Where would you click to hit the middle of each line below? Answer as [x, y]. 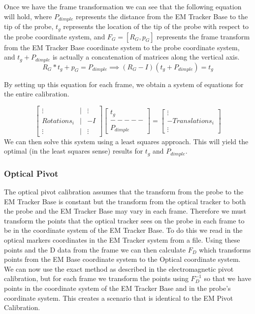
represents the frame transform [203, 36]
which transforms [225, 249]
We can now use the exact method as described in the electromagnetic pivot [119, 268]
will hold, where [28, 16]
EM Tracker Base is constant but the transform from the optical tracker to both [125, 201]
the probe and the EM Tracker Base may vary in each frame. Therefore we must [125, 211]
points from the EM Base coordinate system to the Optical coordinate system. [122, 259]
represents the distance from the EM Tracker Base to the [162, 16]
